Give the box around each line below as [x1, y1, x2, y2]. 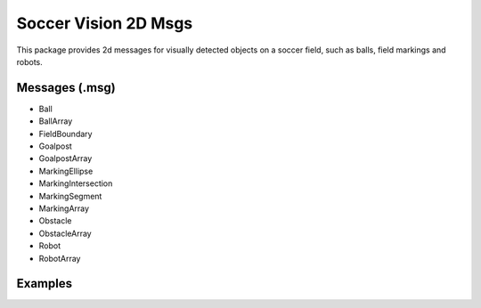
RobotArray [38, 253, 81, 263]
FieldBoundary [38, 128, 93, 139]
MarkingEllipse [38, 166, 94, 176]
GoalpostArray [38, 153, 93, 164]
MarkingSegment [38, 190, 102, 201]
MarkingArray [38, 203, 89, 214]
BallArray [38, 116, 73, 126]
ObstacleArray [38, 228, 93, 239]
